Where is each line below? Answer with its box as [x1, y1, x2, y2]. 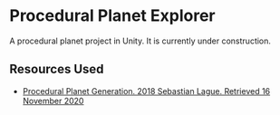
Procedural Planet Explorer [9, 5, 216, 26]
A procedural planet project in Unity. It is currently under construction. [9, 35, 272, 46]
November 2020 [22, 95, 84, 106]
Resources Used [9, 62, 104, 77]
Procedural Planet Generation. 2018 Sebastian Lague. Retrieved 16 [22, 85, 271, 96]
